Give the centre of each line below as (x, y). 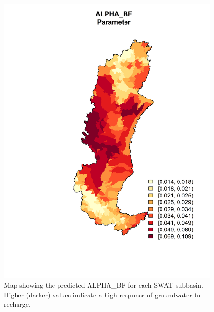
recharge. (17, 304)
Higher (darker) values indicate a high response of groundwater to (102, 294)
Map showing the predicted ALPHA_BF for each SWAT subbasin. (104, 285)
